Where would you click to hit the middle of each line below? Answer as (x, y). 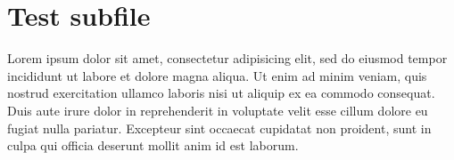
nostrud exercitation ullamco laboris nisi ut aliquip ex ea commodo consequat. (221, 93)
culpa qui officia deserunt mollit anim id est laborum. (153, 145)
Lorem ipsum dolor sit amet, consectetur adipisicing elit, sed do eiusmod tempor (227, 58)
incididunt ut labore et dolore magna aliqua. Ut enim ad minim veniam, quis (217, 75)
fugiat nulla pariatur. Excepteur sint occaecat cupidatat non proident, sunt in (219, 128)
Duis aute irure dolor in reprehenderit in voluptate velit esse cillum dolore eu (218, 110)
